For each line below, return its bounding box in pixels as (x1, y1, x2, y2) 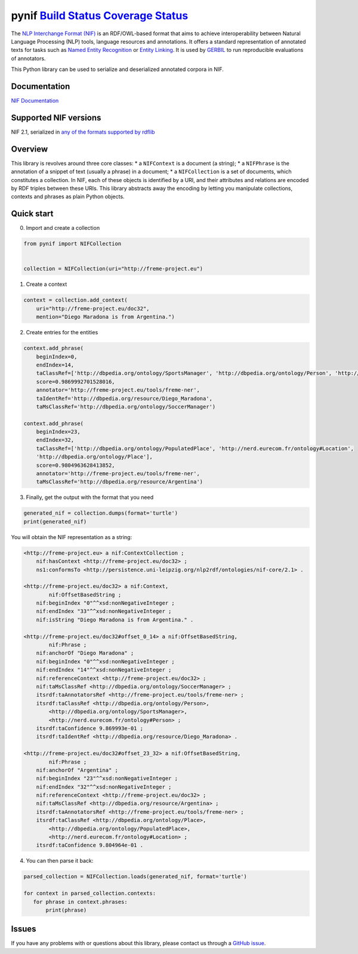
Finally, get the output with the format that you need (26, 494, 154, 501)
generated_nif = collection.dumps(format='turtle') (23, 510, 178, 516)
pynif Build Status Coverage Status (11, 9, 189, 22)
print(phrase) (45, 906, 87, 913)
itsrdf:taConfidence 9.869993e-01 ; (36, 725, 143, 731)
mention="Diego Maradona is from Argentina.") (36, 313, 175, 321)
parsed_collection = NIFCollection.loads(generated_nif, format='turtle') (23, 873, 248, 880)
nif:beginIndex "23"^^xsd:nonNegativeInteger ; (36, 775, 178, 782)
